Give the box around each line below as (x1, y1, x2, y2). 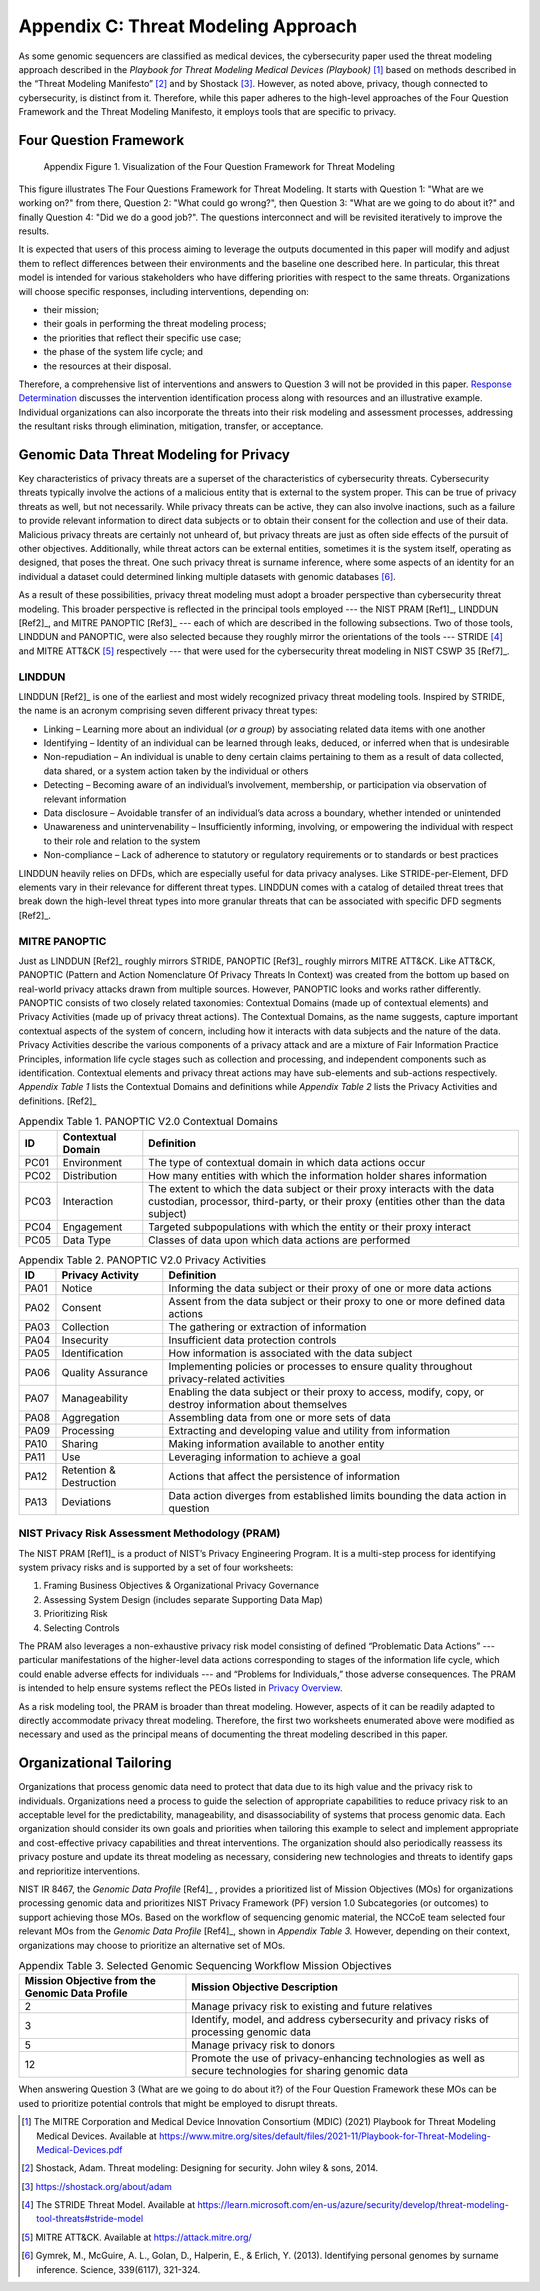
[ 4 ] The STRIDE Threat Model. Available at (21, 2199, 195, 2211)
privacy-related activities (168, 1371, 285, 1385)
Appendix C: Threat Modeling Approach (18, 15, 358, 37)
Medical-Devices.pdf (36, 2143, 124, 2155)
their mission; (43, 304, 100, 316)
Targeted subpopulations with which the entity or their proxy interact (148, 1220, 472, 1234)
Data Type (62, 1233, 112, 1247)
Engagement (62, 1220, 123, 1234)
